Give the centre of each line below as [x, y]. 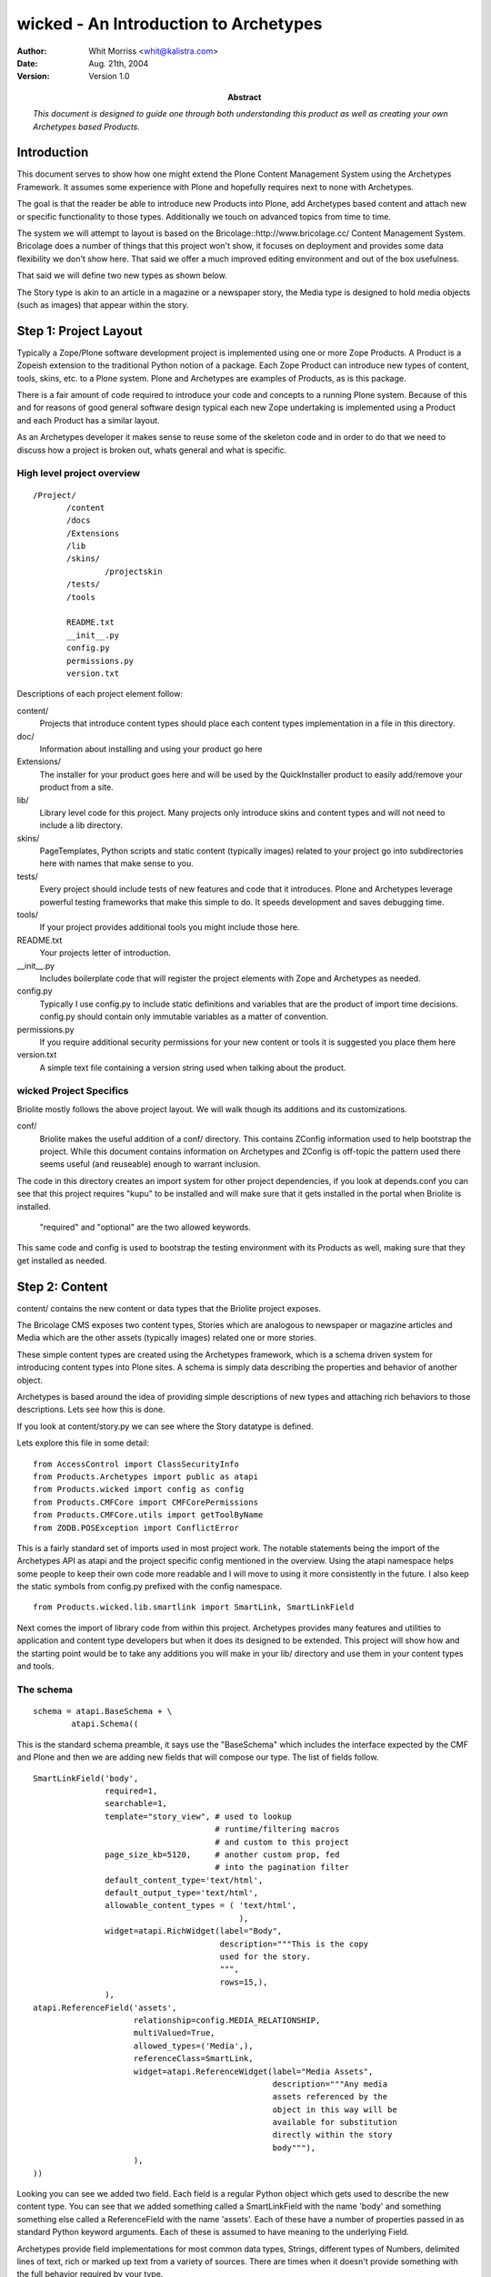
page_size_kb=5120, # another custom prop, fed [222, 1854]
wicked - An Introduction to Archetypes [170, 24]
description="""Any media [330, 2084]
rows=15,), [244, 1982]
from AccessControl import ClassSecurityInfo [136, 1464]
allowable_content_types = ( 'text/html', [201, 1905]
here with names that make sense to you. [117, 863]
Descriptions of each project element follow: [100, 694]
